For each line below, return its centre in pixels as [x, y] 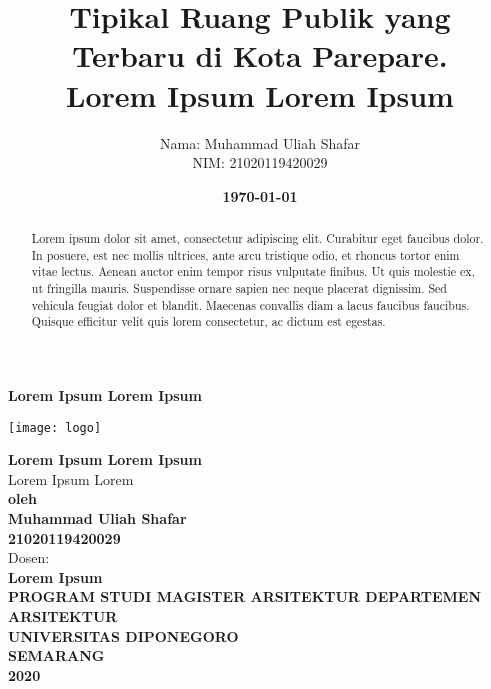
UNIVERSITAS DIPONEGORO [123, 635]
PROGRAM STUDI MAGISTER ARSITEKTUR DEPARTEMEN [245, 596]
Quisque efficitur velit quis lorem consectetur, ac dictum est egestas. [208, 321]
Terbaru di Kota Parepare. [260, 55]
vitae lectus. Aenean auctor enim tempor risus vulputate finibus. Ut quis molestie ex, [253, 271]
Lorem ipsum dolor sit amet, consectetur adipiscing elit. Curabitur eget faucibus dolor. [257, 238]
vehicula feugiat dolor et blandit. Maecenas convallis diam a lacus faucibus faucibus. [250, 304]
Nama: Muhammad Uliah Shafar [260, 142]
